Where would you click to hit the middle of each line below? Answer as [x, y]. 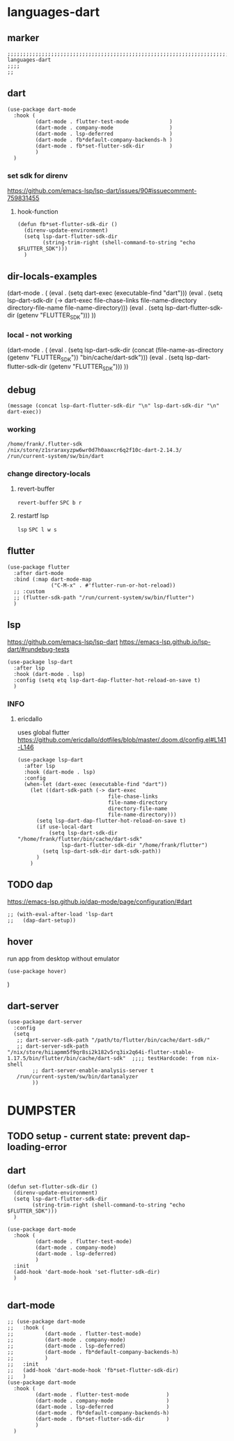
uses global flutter [43, 732]
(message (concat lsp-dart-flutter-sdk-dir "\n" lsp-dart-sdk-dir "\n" [113, 406]
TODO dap [30, 885]
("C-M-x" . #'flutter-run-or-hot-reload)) [114, 585]
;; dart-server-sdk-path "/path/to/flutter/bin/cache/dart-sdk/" [113, 1040]
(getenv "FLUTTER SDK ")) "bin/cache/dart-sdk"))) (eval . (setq [95, 358]
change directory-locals [49, 473]
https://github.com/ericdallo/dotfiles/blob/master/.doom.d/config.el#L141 [122, 739]
